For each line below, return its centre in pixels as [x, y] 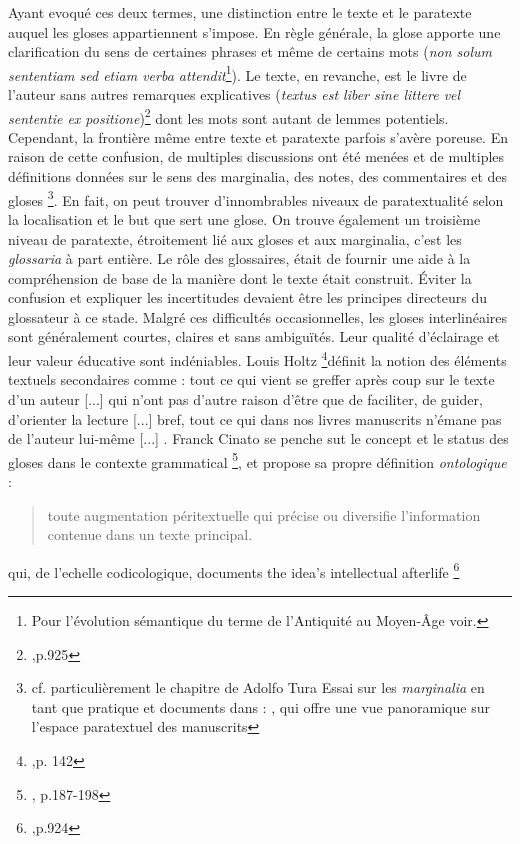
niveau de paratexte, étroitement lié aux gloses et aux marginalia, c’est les [235, 238]
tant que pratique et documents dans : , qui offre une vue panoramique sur [260, 706]
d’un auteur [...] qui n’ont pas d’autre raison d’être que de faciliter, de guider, [245, 398]
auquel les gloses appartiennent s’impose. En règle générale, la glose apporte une [254, 31]
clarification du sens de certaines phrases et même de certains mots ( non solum [250, 51]
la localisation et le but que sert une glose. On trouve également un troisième [244, 218]
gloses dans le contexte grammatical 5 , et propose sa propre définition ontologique [257, 460]
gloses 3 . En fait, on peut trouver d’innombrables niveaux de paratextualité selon [256, 198]
